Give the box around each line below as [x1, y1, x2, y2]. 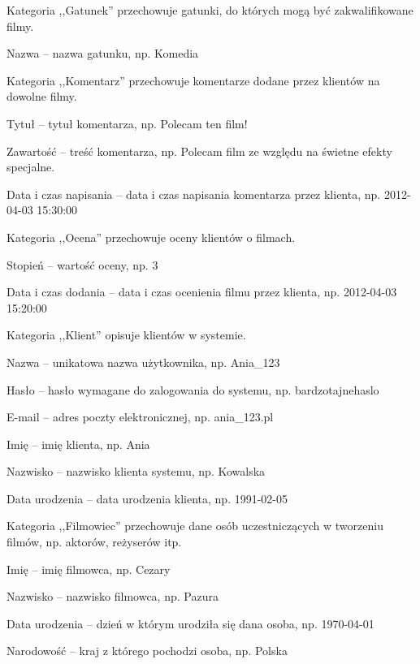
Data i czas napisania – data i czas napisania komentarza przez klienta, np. [6, 185, 381, 202]
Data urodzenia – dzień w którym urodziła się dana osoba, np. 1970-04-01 [6, 614, 375, 632]
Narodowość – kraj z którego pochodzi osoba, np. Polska [6, 642, 288, 659]
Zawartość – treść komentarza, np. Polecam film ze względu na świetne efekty [6, 142, 392, 159]
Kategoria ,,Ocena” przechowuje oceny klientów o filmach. [6, 228, 296, 245]
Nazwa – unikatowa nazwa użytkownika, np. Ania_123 [6, 353, 280, 370]
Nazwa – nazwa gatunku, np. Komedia [6, 45, 199, 62]
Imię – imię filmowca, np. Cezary [6, 560, 171, 577]
